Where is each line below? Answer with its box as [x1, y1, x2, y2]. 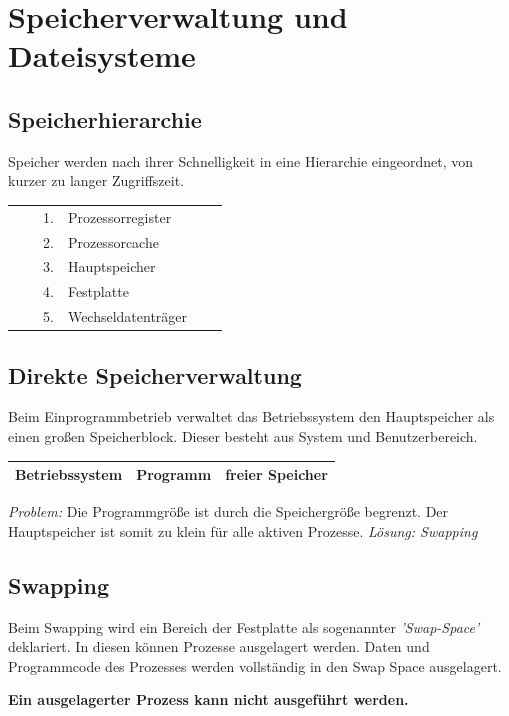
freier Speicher [225, 464, 328, 485]
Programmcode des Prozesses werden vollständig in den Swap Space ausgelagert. [8, 655, 502, 676]
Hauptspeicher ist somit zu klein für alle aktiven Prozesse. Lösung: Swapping [8, 520, 478, 541]
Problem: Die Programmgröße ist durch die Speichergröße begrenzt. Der [8, 501, 449, 522]
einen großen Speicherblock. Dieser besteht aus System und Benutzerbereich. [8, 425, 478, 446]
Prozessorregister [67, 206, 172, 227]
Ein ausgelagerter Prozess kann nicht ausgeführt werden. [8, 689, 409, 710]
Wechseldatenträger [67, 306, 188, 327]
